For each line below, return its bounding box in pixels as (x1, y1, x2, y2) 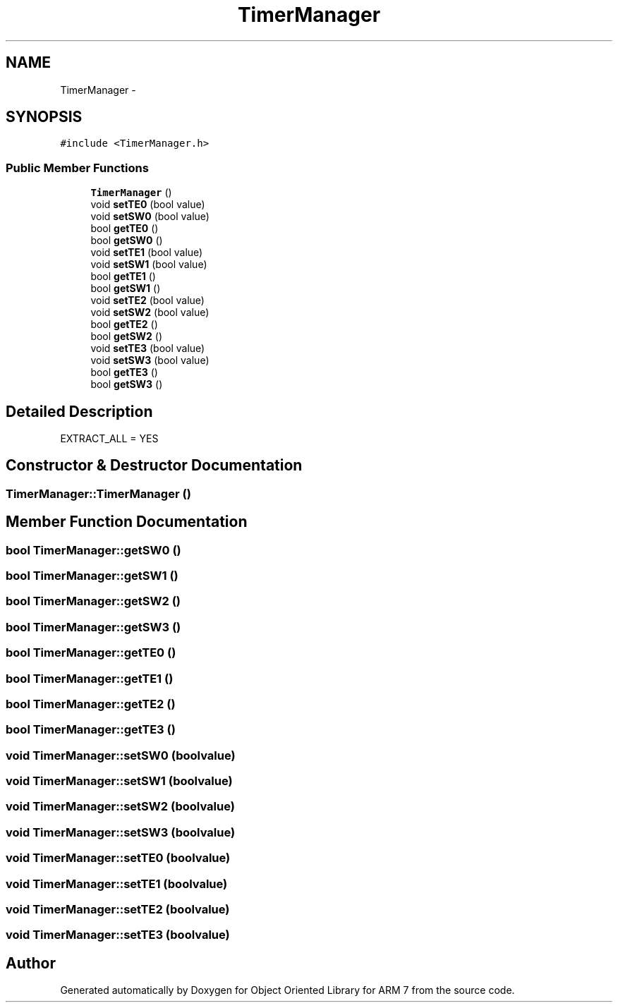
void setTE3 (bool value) (90, 342, 205, 355)
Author (6, 954, 56, 972)
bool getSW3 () (90, 378, 163, 391)
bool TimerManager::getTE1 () (6, 671, 174, 686)
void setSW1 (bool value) (90, 258, 207, 271)
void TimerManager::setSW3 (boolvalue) (6, 825, 236, 839)
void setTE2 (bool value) (90, 294, 205, 307)
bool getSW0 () (90, 234, 163, 247)
